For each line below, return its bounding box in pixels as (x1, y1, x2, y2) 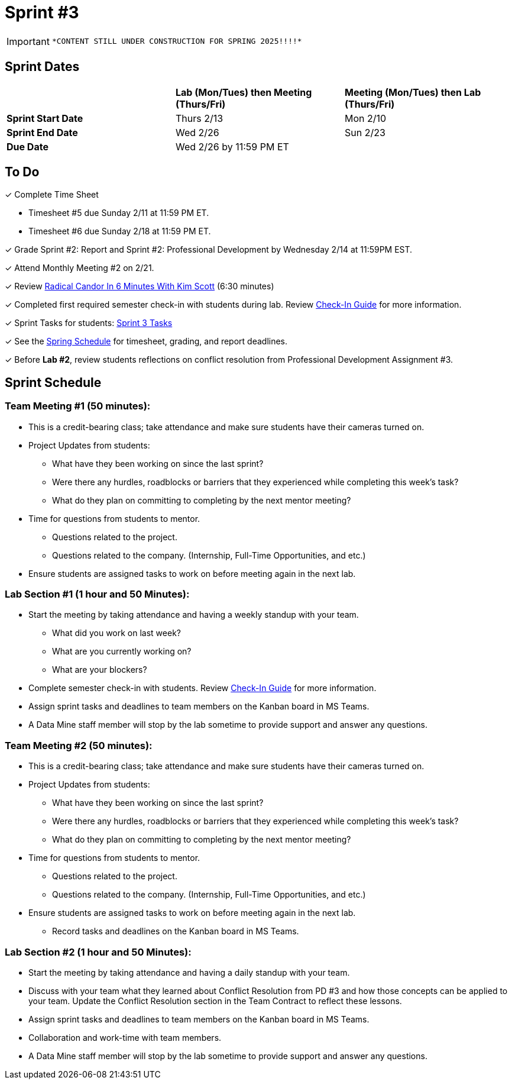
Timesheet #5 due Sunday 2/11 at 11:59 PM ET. (28, 208, 209, 218)
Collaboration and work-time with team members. (28, 1032, 222, 1043)
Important (7, 35, 50, 47)
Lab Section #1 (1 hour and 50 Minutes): (5, 588, 190, 601)
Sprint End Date (7, 126, 78, 138)
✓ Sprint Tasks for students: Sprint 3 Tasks (5, 318, 173, 328)
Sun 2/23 (344, 126, 385, 138)
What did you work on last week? (52, 628, 181, 638)
